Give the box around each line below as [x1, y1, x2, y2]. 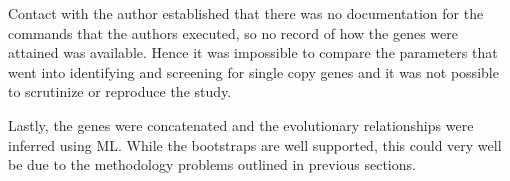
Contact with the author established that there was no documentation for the [8, 3, 484, 23]
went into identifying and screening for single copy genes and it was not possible [8, 61, 499, 82]
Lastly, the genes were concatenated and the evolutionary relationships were [8, 114, 474, 135]
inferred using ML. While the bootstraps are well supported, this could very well [8, 134, 502, 155]
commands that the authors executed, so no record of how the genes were [8, 22, 458, 43]
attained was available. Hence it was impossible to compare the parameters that [8, 42, 498, 63]
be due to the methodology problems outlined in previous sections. [8, 154, 416, 175]
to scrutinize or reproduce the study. [8, 81, 232, 102]
